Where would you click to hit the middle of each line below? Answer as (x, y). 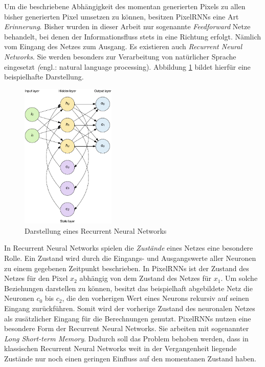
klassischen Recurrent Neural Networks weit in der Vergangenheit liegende (120, 348)
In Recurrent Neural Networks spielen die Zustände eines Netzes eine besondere (129, 248)
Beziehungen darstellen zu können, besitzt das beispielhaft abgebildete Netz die (128, 288)
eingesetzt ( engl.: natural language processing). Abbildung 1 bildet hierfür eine (127, 66)
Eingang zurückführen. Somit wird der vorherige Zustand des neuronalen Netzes (130, 308)
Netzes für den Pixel (36, 278)
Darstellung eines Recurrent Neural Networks (96, 230)
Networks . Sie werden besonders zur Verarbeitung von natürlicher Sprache (120, 56)
